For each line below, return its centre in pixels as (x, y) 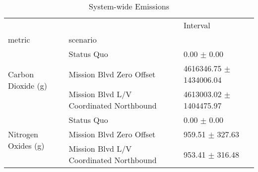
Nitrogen (23, 134)
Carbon (21, 74)
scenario (83, 39)
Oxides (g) (26, 145)
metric (19, 39)
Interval (197, 25)
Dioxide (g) (28, 85)
